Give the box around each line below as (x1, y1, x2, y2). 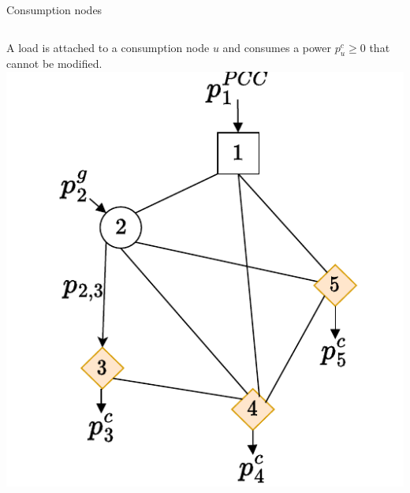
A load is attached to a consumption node (6, 39, 210, 55)
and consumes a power (222, 39, 332, 55)
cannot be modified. (6, 55, 102, 72)
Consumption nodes (6, 2, 102, 17)
